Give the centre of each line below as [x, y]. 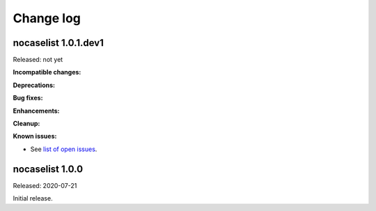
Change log [47, 18]
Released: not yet [38, 60]
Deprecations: [34, 85]
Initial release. [33, 198]
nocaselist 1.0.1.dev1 [58, 43]
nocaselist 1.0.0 [48, 169]
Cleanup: [26, 124]
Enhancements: [36, 111]
